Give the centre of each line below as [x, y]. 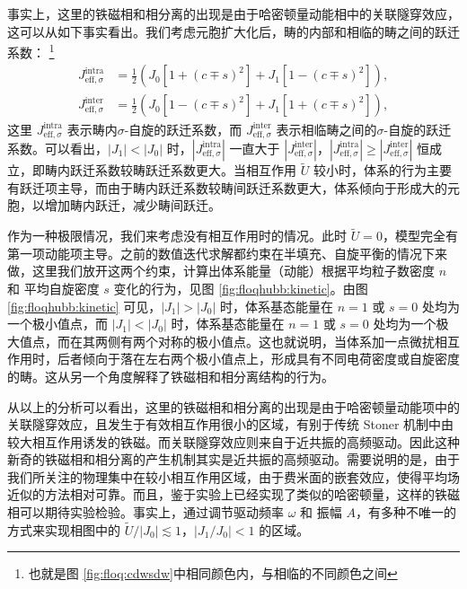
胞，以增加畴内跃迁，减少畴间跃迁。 [114, 205]
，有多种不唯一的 [405, 512]
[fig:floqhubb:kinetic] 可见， [84, 306]
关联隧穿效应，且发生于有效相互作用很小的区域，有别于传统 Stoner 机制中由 [231, 424]
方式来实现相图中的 [64, 529]
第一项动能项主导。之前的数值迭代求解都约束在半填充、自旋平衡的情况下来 [227, 253]
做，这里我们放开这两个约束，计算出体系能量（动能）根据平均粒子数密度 [221, 271]
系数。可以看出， [57, 148]
